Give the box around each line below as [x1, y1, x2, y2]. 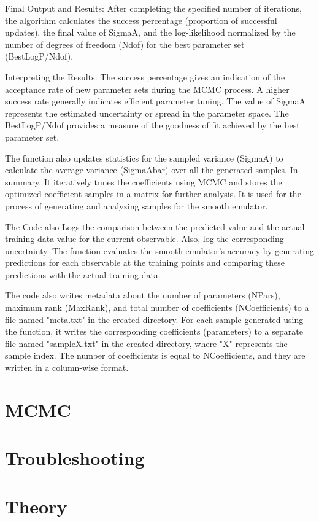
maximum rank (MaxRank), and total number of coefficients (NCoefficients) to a [5, 301, 309, 314]
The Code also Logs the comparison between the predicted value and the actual [5, 220, 305, 233]
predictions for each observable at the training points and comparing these [5, 256, 285, 269]
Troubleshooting [5, 445, 145, 470]
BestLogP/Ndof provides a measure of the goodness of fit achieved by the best [5, 119, 300, 131]
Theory [5, 493, 67, 518]
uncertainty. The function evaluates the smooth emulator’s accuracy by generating [5, 244, 314, 257]
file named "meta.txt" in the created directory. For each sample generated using [5, 313, 304, 325]
